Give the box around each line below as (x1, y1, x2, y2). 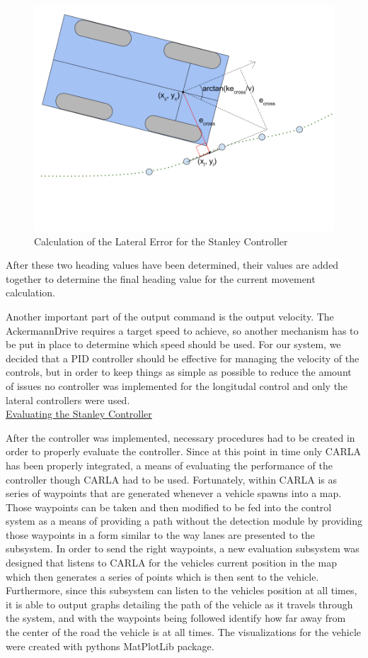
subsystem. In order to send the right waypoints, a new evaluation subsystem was (6, 541, 360, 556)
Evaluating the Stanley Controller (6, 406, 152, 421)
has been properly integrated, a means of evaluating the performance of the (6, 457, 333, 472)
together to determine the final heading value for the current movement (6, 271, 316, 286)
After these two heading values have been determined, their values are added (6, 257, 339, 272)
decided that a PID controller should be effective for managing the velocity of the (6, 350, 360, 365)
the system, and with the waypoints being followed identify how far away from (6, 610, 346, 625)
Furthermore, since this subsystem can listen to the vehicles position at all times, (6, 583, 357, 598)
